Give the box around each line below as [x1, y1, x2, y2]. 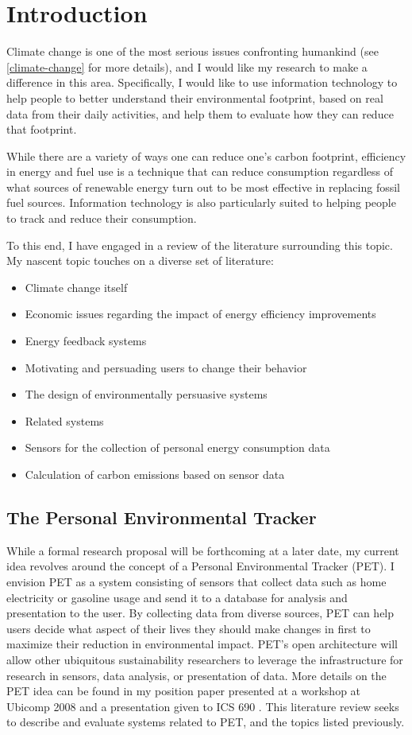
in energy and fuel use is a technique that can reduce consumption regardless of [6, 163, 394, 180]
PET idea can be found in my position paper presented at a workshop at [6, 682, 361, 699]
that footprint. [6, 121, 77, 138]
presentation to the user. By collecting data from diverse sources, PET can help [6, 605, 395, 621]
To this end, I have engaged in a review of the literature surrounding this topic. [6, 236, 393, 253]
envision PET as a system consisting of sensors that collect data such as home [6, 573, 387, 589]
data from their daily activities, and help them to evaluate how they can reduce [6, 105, 394, 122]
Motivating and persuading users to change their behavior [25, 359, 307, 375]
